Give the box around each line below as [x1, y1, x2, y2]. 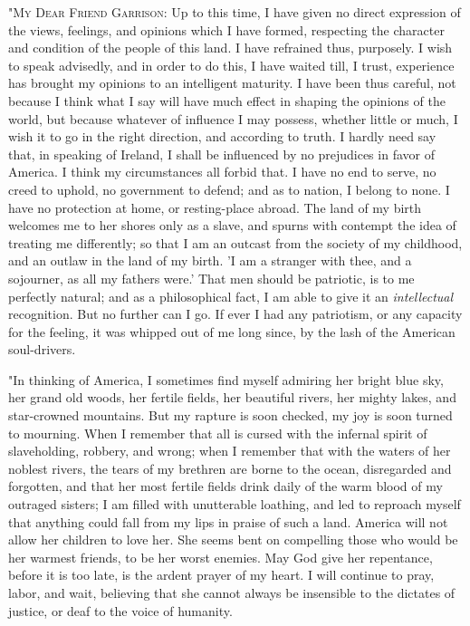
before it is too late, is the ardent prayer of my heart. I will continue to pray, [8, 565, 435, 584]
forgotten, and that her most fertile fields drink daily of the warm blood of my [8, 477, 443, 496]
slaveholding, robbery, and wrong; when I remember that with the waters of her [8, 441, 451, 460]
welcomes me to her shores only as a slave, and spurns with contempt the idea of [8, 216, 456, 235]
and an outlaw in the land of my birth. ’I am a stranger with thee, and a [8, 251, 412, 270]
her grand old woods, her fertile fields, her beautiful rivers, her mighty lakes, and [8, 388, 456, 407]
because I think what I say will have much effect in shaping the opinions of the [8, 91, 446, 110]
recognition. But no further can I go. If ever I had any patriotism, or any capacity [8, 304, 463, 323]
